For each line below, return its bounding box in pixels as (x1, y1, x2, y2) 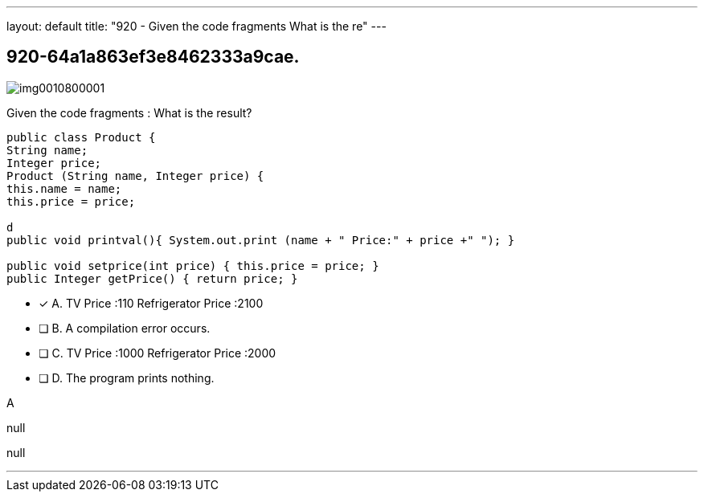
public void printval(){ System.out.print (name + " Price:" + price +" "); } (6, 233, 515, 247)
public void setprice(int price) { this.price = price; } (6, 259, 379, 272)
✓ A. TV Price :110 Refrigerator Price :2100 (39, 296, 264, 310)
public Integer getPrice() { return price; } (6, 271, 298, 285)
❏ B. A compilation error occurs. (39, 320, 211, 335)
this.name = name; (6, 182, 122, 195)
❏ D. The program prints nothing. (39, 370, 215, 385)
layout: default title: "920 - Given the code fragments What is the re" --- (6, 19, 387, 33)
